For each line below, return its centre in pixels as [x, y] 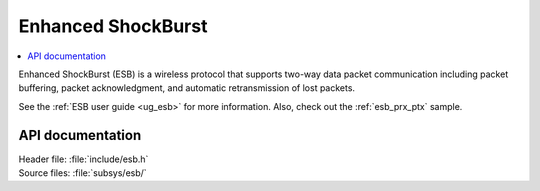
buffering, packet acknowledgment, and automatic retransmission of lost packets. [186, 88]
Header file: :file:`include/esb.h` [83, 159]
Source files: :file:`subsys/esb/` [82, 173]
